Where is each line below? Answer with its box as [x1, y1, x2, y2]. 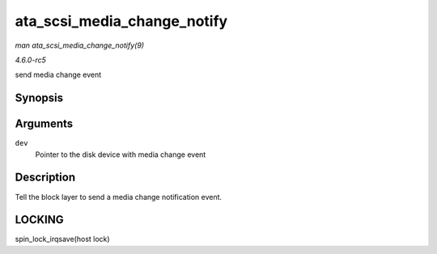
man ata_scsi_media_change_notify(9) [15, 40, 145, 50]
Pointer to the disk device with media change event [35, 150, 206, 159]
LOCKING [15, 213, 64, 226]
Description [15, 171, 76, 184]
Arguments [15, 117, 74, 131]
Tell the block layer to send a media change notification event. [15, 192, 223, 201]
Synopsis [15, 91, 64, 105]
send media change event [15, 70, 102, 80]
